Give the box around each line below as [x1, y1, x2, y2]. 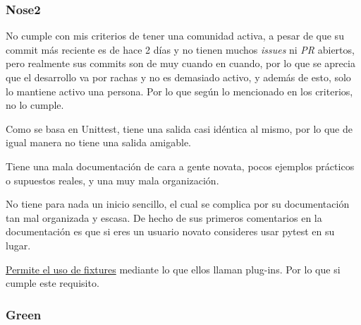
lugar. [6, 237, 31, 252]
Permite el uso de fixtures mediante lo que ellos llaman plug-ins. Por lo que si [6, 261, 341, 276]
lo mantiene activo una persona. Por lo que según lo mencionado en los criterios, [6, 83, 353, 98]
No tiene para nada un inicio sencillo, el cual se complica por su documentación [6, 196, 350, 211]
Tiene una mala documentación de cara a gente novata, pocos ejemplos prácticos [6, 158, 355, 173]
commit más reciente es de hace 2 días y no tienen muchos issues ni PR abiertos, [6, 42, 355, 57]
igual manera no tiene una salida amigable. [6, 135, 192, 150]
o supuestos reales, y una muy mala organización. [6, 172, 219, 187]
